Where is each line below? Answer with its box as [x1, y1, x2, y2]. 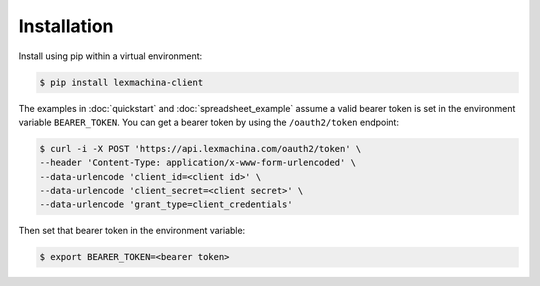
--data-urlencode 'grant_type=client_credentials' [39, 199, 294, 210]
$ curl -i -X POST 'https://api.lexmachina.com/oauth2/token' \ [39, 143, 362, 154]
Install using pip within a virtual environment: [18, 50, 203, 62]
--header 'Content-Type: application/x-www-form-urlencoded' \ [39, 157, 357, 169]
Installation [18, 15, 114, 37]
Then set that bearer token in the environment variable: [18, 225, 246, 237]
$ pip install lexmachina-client [39, 76, 204, 88]
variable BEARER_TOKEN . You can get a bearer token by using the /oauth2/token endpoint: [18, 116, 400, 128]
